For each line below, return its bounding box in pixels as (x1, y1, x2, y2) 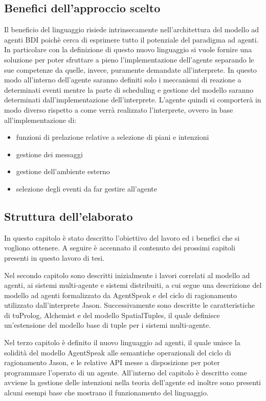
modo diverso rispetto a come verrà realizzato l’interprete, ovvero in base (4, 104, 233, 115)
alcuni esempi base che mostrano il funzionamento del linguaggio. (4, 387, 209, 398)
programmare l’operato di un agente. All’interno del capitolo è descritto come (4, 367, 247, 377)
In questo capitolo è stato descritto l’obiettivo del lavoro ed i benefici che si (4, 232, 240, 243)
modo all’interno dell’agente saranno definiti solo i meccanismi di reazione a (4, 74, 241, 85)
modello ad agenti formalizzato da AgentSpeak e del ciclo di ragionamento (4, 289, 237, 300)
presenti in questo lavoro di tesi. (4, 252, 104, 263)
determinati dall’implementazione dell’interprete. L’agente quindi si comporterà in (4, 94, 261, 105)
